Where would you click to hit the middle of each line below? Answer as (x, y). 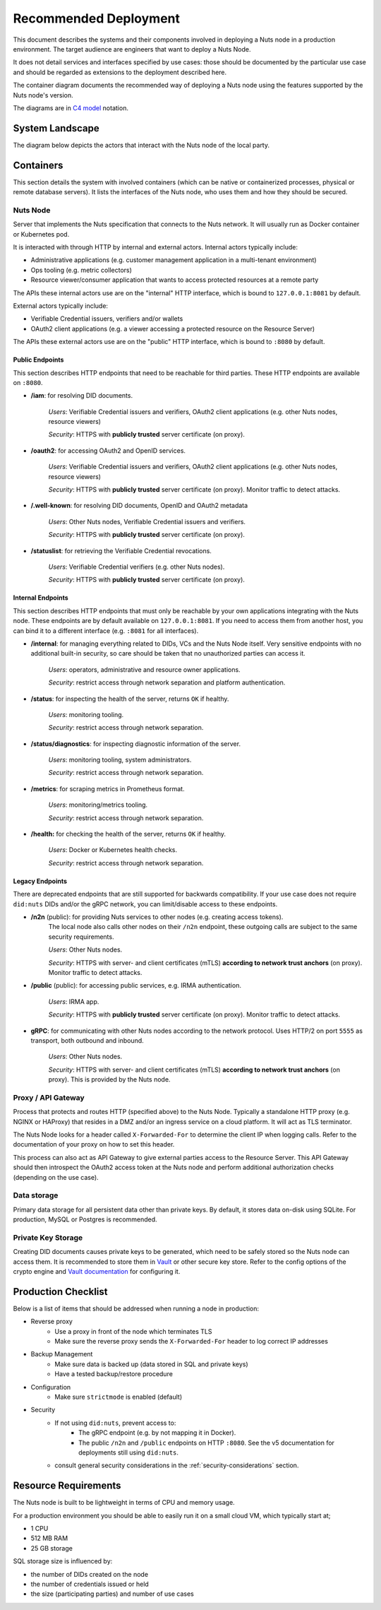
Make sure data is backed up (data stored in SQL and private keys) (151, 1364)
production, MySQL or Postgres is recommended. (85, 1219)
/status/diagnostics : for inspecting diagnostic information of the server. (136, 744)
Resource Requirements (67, 1486)
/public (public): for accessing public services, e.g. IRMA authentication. (136, 985)
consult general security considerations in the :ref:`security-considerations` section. (177, 1465)
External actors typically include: (61, 306)
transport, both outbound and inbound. (87, 1040)
